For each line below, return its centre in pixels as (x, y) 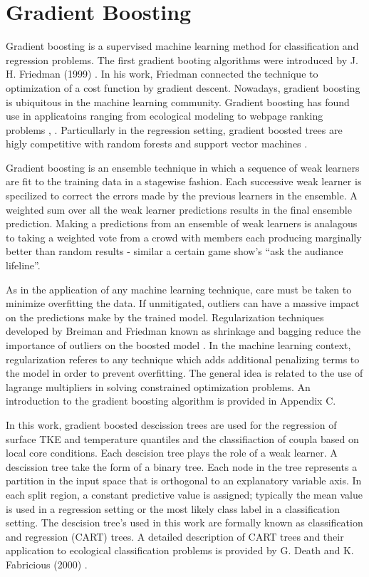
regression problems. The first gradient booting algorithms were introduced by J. (182, 59)
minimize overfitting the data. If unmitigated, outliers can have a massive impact (183, 303)
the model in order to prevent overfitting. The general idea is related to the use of (184, 373)
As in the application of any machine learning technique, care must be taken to (179, 289)
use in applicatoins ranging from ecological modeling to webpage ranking (165, 116)
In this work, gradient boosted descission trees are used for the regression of (171, 424)
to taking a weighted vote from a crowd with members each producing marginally (184, 237)
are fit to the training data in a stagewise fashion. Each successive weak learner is (184, 181)
